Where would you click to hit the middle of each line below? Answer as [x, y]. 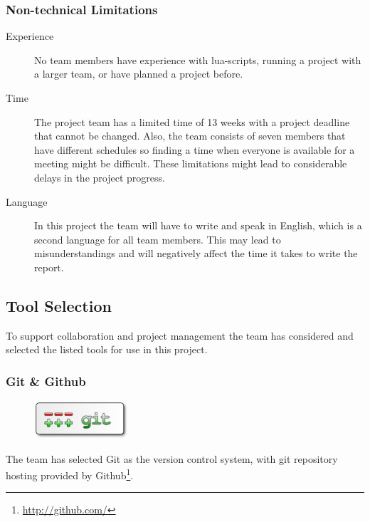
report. [49, 267]
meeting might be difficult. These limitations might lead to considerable [191, 163]
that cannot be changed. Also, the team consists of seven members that [190, 136]
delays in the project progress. [100, 177]
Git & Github [46, 381]
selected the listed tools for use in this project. [107, 349]
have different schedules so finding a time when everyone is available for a [195, 149]
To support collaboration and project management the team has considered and [180, 335]
